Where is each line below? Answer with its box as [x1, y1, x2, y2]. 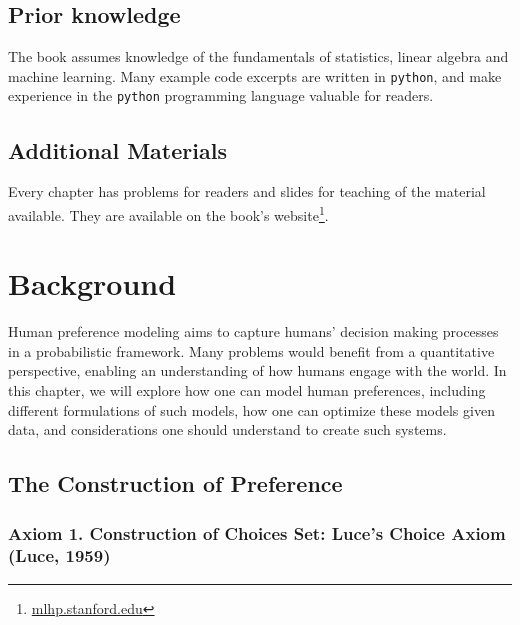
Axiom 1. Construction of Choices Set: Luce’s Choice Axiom [8, 520, 506, 545]
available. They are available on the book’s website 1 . [8, 201, 329, 225]
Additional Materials [8, 134, 227, 165]
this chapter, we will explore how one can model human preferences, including [8, 380, 486, 401]
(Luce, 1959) [8, 543, 111, 568]
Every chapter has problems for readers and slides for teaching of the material [8, 181, 486, 202]
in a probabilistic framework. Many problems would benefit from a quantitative [8, 340, 495, 361]
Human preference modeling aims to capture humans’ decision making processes [8, 321, 499, 342]
